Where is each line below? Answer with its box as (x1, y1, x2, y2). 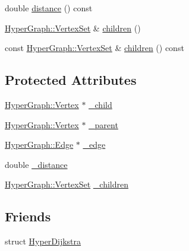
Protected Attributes (5, 71, 137, 89)
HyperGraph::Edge (5, 138, 74, 151)
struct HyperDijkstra (5, 235, 81, 247)
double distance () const (5, 2, 93, 14)
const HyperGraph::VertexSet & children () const (5, 42, 184, 54)
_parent (89, 118, 118, 131)
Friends (5, 207, 51, 225)
